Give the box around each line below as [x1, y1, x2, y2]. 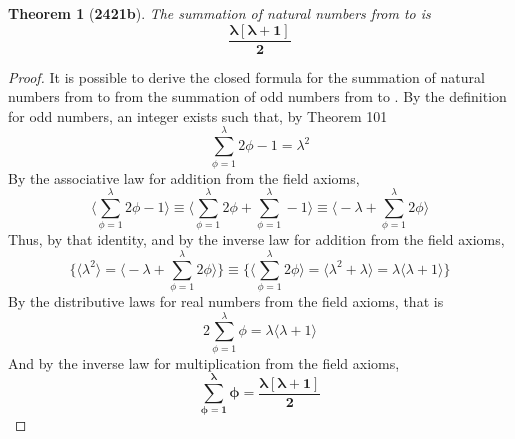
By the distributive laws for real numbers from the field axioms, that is [8, 291, 444, 311]
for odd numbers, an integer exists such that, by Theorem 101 [8, 105, 388, 126]
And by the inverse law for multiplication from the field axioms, [8, 352, 400, 373]
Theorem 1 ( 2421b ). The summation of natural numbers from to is [8, 3, 431, 23]
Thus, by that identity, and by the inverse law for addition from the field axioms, [8, 229, 505, 250]
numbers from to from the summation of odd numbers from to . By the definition [8, 86, 507, 107]
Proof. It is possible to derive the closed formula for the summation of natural [8, 66, 485, 87]
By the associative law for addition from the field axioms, [8, 167, 360, 188]
